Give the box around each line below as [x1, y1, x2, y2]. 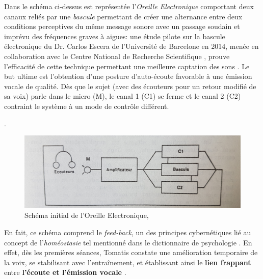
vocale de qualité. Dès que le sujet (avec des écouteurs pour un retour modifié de [4, 80, 256, 91]
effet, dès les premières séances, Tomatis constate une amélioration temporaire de [4, 247, 258, 258]
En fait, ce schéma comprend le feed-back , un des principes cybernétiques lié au [4, 227, 251, 237]
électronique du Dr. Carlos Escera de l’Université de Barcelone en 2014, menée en [4, 41, 259, 51]
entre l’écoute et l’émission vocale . [4, 267, 126, 277]
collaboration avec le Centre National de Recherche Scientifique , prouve [4, 50, 230, 61]
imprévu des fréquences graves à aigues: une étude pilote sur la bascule [4, 31, 225, 41]
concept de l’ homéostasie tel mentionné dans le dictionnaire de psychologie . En [4, 237, 252, 247]
